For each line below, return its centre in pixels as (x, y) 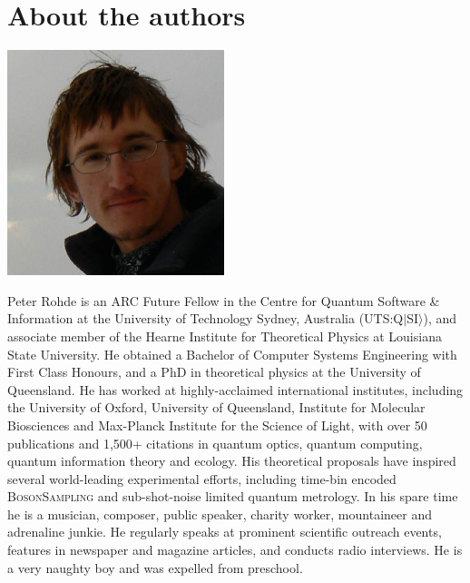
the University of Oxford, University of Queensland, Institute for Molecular (216, 407)
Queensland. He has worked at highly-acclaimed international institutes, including (235, 389)
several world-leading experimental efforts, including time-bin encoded (202, 478)
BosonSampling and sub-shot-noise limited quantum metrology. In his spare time (233, 496)
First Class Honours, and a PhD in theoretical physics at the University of (214, 372)
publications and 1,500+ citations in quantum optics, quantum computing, (215, 443)
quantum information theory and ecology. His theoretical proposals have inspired (232, 461)
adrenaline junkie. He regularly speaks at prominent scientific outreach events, (225, 532)
